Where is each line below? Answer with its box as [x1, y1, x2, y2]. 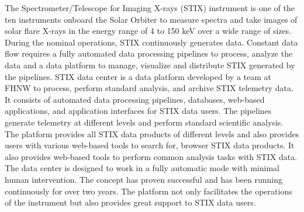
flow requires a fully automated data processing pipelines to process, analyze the [5, 47, 293, 60]
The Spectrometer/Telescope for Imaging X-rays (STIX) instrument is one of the [5, 2, 295, 13]
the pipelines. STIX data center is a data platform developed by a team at [5, 70, 271, 82]
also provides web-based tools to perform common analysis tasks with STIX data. [5, 150, 298, 162]
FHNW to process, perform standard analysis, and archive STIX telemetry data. [5, 82, 293, 94]
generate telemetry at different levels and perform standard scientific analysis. [5, 116, 284, 128]
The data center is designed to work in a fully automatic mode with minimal [5, 162, 279, 174]
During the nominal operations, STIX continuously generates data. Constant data [5, 36, 298, 48]
